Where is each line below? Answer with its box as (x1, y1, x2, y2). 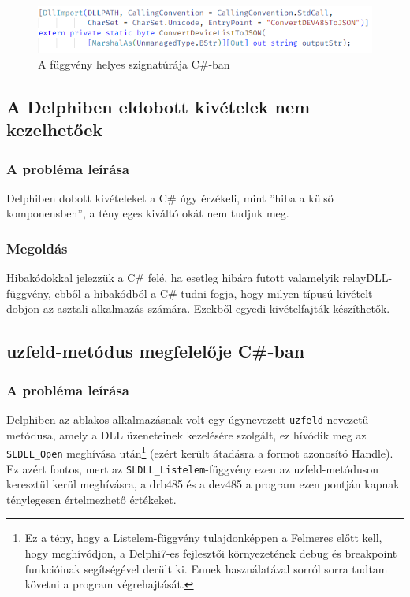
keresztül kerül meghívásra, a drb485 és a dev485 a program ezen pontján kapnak (6, 476, 400, 492)
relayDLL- (342, 269, 393, 286)
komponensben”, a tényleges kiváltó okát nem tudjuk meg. (6, 205, 289, 221)
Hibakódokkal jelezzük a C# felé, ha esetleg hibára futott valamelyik (6, 269, 340, 286)
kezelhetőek (6, 117, 103, 142)
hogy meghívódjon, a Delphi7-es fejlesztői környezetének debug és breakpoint (24, 545, 397, 562)
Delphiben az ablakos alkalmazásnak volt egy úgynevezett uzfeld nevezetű (6, 411, 369, 428)
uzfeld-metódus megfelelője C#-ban (6, 339, 305, 363)
